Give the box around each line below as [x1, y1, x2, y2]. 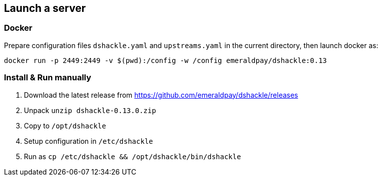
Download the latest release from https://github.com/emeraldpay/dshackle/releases [24, 90, 298, 99]
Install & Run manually [4, 72, 92, 83]
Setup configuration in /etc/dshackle [24, 136, 153, 145]
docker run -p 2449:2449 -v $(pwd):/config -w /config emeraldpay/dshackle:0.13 [4, 56, 327, 64]
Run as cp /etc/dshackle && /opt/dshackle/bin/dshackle [24, 152, 241, 161]
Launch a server [4, 2, 86, 14]
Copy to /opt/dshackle [24, 121, 106, 130]
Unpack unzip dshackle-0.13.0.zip [24, 106, 156, 115]
